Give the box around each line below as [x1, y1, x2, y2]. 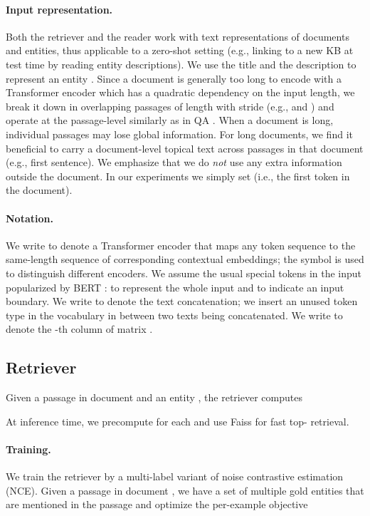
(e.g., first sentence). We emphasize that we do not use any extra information [6, 155, 342, 170]
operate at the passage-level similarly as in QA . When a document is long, [6, 113, 334, 128]
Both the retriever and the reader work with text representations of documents [6, 29, 349, 43]
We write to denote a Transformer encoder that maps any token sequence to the [6, 237, 356, 252]
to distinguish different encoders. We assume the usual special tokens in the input [6, 265, 362, 280]
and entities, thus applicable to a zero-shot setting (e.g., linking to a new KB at [6, 43, 354, 58]
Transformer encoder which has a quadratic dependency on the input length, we [6, 85, 355, 100]
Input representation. [6, 1, 113, 16]
